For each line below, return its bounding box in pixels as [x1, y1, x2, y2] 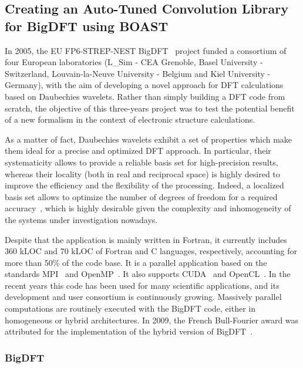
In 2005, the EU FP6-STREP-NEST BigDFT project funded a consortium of [5, 44, 287, 56]
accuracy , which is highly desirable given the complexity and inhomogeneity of [5, 202, 291, 214]
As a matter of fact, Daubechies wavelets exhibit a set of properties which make [5, 133, 292, 145]
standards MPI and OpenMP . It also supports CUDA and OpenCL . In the [5, 268, 291, 280]
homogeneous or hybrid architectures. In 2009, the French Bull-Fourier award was [5, 313, 299, 326]
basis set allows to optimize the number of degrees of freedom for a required [5, 190, 278, 202]
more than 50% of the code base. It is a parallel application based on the [5, 256, 267, 268]
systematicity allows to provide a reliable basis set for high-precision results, [5, 156, 278, 168]
